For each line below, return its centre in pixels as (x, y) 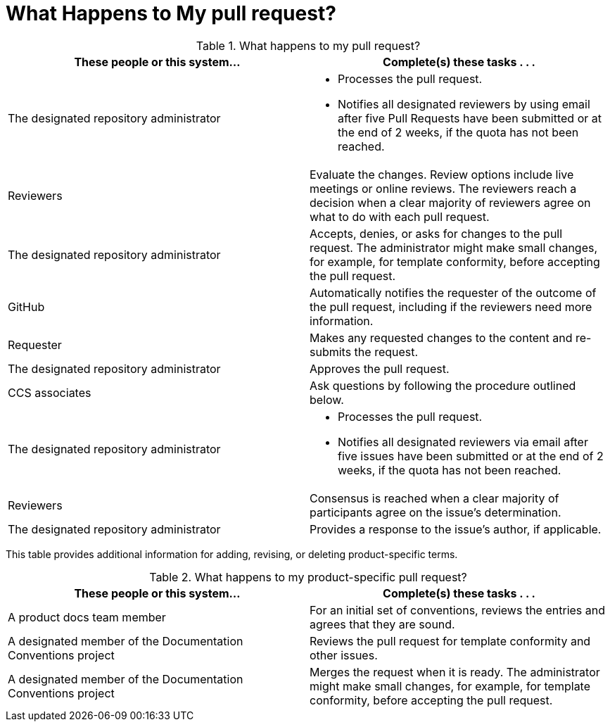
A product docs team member (87, 617)
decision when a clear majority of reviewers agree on (450, 202)
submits (331, 352)
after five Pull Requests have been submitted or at (470, 118)
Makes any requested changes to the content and (441, 337)
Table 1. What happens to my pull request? (308, 45)
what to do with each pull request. (400, 216)
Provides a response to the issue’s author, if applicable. (456, 529)
